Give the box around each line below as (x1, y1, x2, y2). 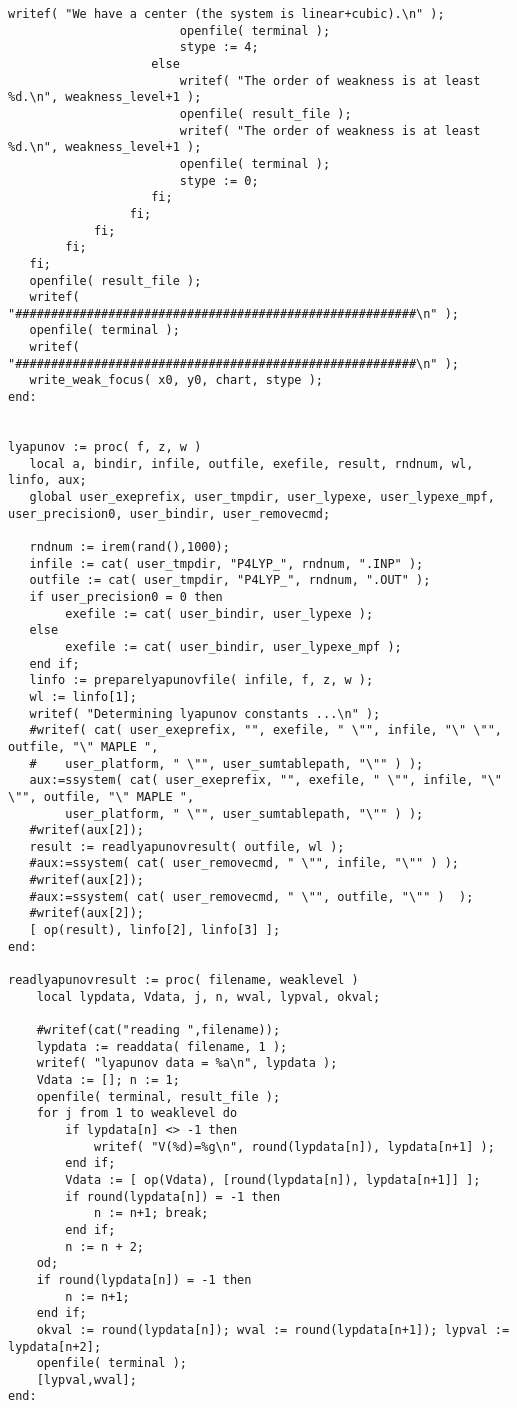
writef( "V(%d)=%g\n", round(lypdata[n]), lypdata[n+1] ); (93, 1139, 495, 1154)
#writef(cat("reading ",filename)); (36, 1023, 281, 1038)
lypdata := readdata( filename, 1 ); (36, 1039, 288, 1054)
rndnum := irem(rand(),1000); (29, 540, 230, 554)
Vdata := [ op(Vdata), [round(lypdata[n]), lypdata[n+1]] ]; (65, 1172, 481, 1187)
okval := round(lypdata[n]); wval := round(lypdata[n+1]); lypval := (36, 1322, 510, 1337)
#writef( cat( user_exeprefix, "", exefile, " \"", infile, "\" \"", (29, 723, 502, 738)
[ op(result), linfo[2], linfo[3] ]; (29, 923, 281, 938)
